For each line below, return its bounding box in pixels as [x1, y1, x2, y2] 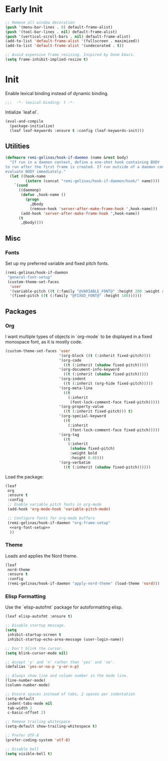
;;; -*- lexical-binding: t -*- [5, 100, 75, 105]
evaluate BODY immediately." [5, 169, 66, 174]
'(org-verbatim [58, 460, 91, 465]
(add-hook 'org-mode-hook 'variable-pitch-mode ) [7, 506, 111, 512]
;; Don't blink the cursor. [5, 646, 64, 651]
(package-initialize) [9, 123, 55, 128]
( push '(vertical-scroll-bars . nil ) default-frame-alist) [5, 34, 131, 39]
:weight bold [69, 451, 97, 456]
